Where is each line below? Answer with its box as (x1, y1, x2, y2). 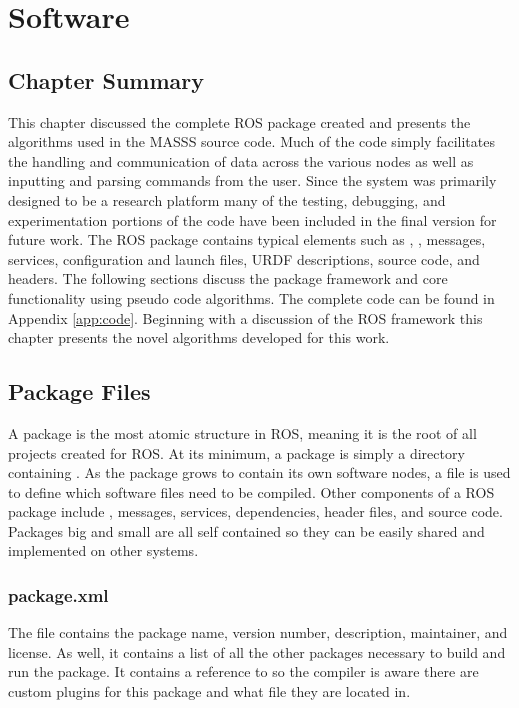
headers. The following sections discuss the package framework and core (8, 268, 448, 289)
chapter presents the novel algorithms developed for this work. (8, 327, 390, 348)
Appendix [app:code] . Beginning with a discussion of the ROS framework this (8, 307, 483, 328)
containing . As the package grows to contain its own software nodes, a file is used (8, 462, 511, 483)
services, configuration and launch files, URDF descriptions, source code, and (8, 248, 480, 269)
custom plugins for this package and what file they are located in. (8, 681, 411, 702)
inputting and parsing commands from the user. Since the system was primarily (8, 170, 497, 191)
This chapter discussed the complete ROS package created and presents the (8, 111, 471, 132)
